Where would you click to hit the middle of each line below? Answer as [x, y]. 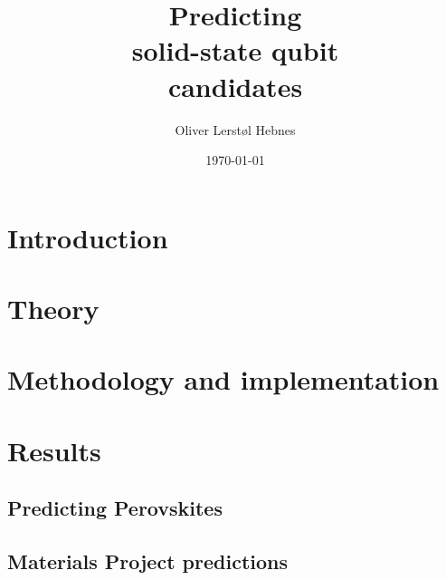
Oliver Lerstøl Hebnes [235, 129]
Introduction [88, 237]
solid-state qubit [235, 50]
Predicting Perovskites [115, 508]
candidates [235, 86]
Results [54, 450]
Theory [53, 309]
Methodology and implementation [223, 379]
